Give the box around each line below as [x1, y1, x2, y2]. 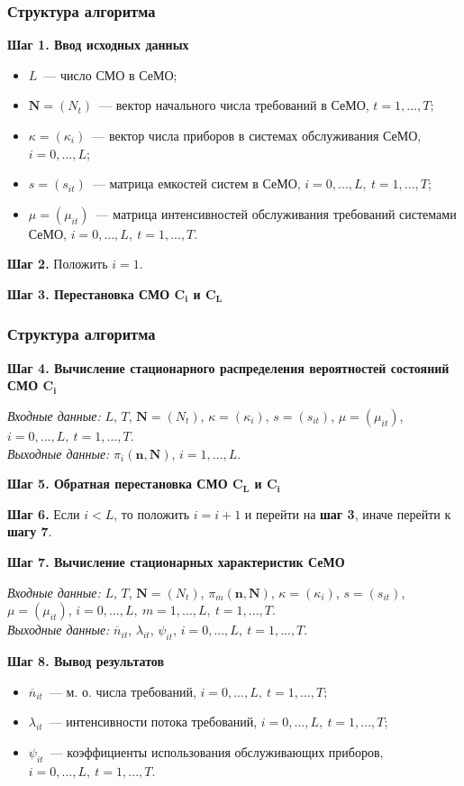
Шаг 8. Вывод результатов [7, 651, 165, 670]
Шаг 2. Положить [7, 254, 108, 273]
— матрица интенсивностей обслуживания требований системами [96, 204, 457, 223]
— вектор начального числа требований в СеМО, [99, 96, 369, 114]
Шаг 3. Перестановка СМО [7, 284, 170, 303]
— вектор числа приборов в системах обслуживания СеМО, [92, 126, 422, 144]
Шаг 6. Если [7, 504, 80, 523]
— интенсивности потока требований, [49, 712, 258, 731]
